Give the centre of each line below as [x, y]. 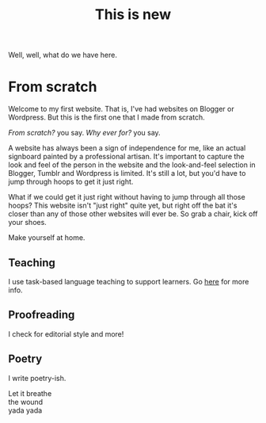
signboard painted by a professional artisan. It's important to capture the [127, 157]
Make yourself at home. [47, 238]
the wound [26, 402]
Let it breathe [30, 393]
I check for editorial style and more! [66, 333]
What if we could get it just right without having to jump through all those [127, 197]
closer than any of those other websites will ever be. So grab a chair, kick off [133, 214]
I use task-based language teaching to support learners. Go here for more [129, 281]
